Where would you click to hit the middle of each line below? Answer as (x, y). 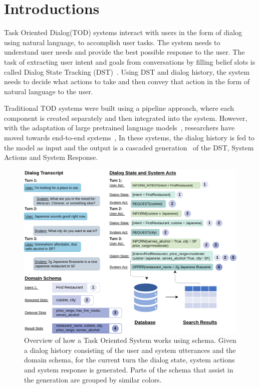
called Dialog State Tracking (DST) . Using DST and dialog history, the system (127, 71)
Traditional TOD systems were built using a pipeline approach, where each (119, 108)
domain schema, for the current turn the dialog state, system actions (129, 360)
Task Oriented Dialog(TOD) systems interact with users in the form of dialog (123, 32)
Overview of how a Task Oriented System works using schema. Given (130, 340)
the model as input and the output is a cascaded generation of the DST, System (129, 147)
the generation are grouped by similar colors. (93, 379)
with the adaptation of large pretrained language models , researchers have (119, 128)
